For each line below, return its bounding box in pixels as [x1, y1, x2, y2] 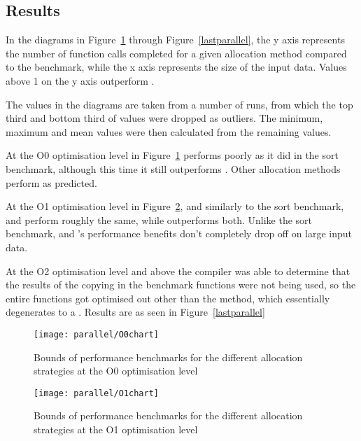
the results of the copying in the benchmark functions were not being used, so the [6, 277, 356, 292]
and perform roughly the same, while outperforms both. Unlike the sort [6, 212, 313, 227]
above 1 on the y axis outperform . [6, 73, 155, 87]
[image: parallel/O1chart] [34, 388, 159, 398]
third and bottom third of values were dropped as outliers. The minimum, [6, 111, 323, 125]
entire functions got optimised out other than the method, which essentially [6, 290, 330, 305]
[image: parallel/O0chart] [34, 329, 159, 339]
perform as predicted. [6, 175, 97, 190]
